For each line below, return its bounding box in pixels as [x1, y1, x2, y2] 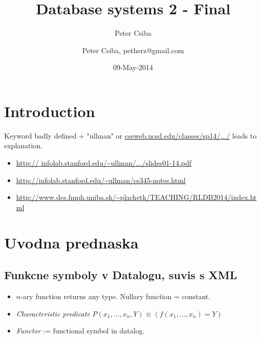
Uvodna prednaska [4, 232, 139, 253]
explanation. [4, 140, 43, 151]
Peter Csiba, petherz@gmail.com [82, 44, 184, 55]
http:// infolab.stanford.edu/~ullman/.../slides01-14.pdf [16, 157, 192, 168]
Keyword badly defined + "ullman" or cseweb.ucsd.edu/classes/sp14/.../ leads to [4, 130, 257, 141]
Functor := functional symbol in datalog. [16, 325, 145, 336]
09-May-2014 [113, 62, 154, 73]
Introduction [4, 100, 95, 121]
